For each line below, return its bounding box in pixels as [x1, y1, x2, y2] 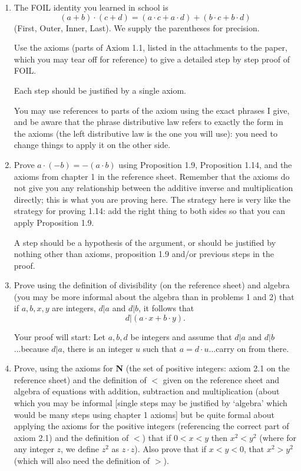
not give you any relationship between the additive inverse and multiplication [14, 182, 293, 194]
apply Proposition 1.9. [14, 216, 94, 228]
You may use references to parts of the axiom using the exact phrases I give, [14, 104, 290, 116]
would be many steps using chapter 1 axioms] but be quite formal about [14, 408, 274, 420]
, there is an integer [62, 342, 133, 354]
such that [143, 342, 177, 354]
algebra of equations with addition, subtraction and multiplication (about [14, 385, 280, 397]
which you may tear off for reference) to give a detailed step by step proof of [14, 52, 290, 65]
